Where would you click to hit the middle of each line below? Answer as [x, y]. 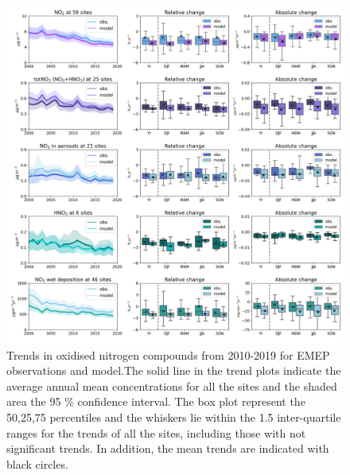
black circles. [37, 463]
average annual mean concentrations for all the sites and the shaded [172, 385]
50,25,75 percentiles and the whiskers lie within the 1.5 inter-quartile [174, 417]
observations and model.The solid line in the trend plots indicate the [174, 370]
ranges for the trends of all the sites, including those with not [156, 432]
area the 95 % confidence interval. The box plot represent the [156, 401]
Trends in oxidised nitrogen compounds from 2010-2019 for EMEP [168, 354]
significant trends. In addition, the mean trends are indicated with [168, 448]
